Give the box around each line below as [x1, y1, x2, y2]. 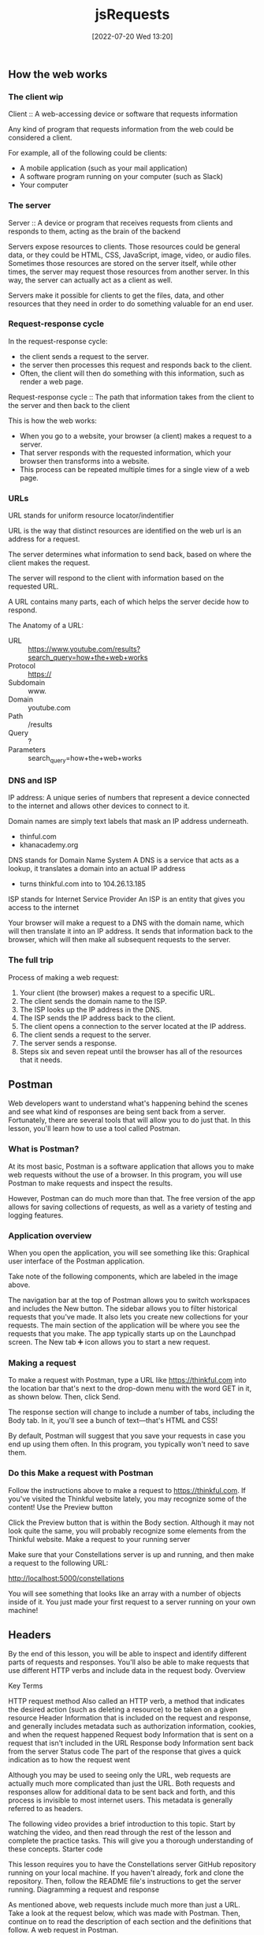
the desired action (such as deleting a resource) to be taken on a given [8, 1705, 238, 1714]
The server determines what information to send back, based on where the [8, 550, 252, 560]
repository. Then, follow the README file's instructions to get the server [8, 1877, 242, 1886]
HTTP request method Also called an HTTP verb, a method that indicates [8, 1697, 245, 1706]
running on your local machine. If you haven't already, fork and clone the [8, 1868, 244, 1877]
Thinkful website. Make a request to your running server [8, 1534, 191, 1544]
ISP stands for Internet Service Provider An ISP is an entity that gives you [8, 894, 246, 904]
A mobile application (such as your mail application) [19, 163, 188, 173]
